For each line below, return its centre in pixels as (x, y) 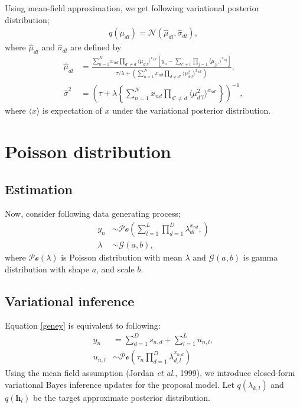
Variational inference (70, 301)
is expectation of (72, 110)
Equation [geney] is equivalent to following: (83, 325)
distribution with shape (47, 269)
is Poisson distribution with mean (122, 257)
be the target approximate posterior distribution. (122, 397)
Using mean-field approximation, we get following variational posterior (132, 8)
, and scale (115, 269)
